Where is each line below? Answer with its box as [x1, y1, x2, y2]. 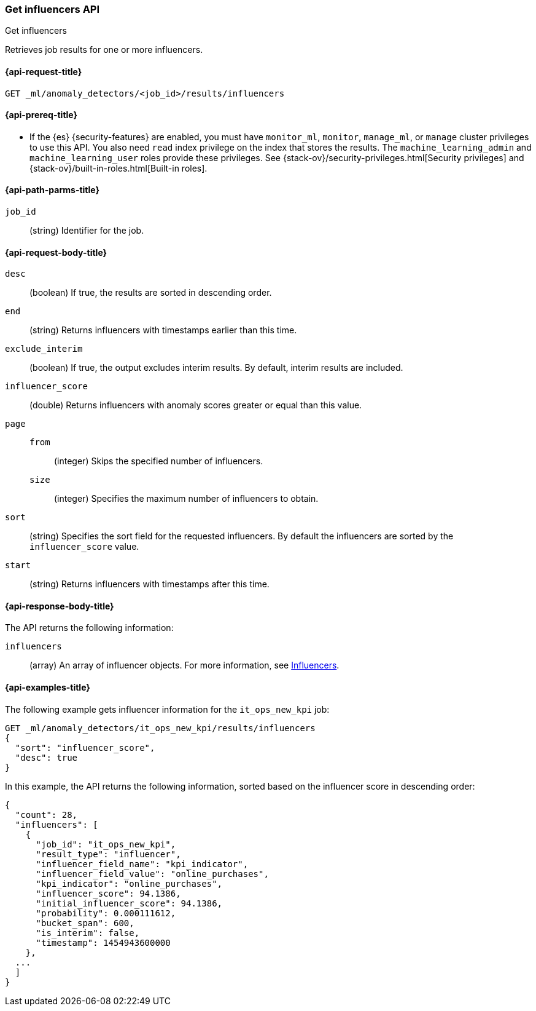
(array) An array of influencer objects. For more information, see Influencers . [29, 660, 340, 671]
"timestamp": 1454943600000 [36, 937, 171, 948]
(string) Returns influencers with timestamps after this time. [29, 579, 270, 590]
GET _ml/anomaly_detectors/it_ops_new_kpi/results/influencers [5, 723, 316, 733]
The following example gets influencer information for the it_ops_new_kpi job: [5, 704, 330, 715]
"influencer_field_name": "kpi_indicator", [36, 858, 249, 869]
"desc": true [15, 752, 78, 763]
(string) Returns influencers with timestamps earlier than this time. [29, 325, 297, 336]
